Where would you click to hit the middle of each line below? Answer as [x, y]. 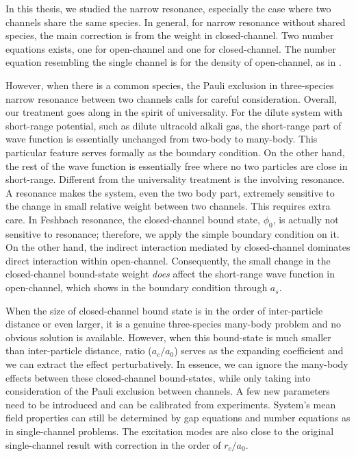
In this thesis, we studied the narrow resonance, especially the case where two [168, 8]
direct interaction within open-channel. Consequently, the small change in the [168, 260]
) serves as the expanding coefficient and [259, 350]
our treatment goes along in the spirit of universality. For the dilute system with [174, 112]
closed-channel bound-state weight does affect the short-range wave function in [170, 274]
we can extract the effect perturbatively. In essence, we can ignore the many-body [177, 364]
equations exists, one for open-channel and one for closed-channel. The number [171, 48]
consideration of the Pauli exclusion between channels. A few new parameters [168, 391]
